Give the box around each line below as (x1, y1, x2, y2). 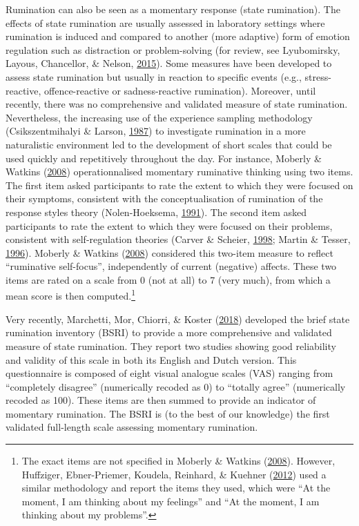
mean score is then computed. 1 (6, 286, 136, 303)
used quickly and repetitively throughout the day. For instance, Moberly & (6, 150, 322, 165)
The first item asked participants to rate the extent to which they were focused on (6, 177, 353, 192)
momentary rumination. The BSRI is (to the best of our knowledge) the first (6, 406, 330, 420)
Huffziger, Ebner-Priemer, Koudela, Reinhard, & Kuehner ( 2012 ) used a (21, 467, 327, 481)
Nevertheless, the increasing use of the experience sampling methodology (6, 110, 313, 124)
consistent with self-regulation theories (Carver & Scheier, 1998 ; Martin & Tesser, (6, 232, 351, 246)
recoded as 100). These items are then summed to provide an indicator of (6, 393, 316, 407)
